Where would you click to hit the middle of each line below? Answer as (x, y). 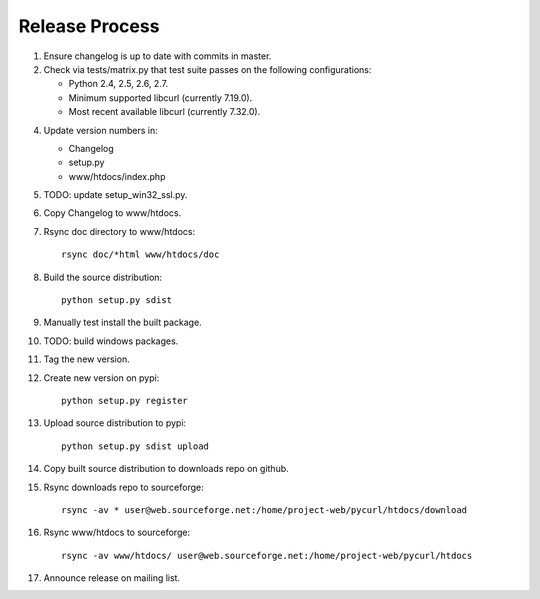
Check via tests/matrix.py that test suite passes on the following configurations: (207, 69)
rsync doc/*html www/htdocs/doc (140, 254)
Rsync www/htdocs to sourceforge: (116, 532)
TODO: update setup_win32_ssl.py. (115, 195)
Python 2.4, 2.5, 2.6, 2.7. (118, 84)
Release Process (89, 26)
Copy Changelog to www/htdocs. (112, 213)
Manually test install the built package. (122, 322)
